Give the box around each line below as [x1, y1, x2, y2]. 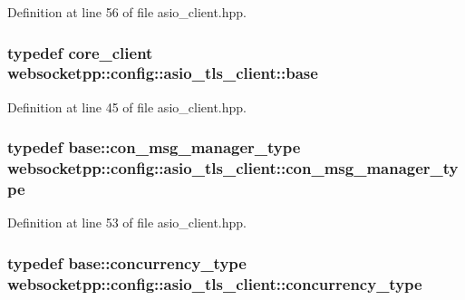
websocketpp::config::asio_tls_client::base [7, 62, 318, 84]
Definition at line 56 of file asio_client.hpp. [7, 3, 247, 21]
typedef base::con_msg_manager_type [7, 136, 301, 159]
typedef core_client [7, 41, 153, 63]
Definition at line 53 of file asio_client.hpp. [7, 213, 247, 232]
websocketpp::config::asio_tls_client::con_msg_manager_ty [7, 157, 459, 179]
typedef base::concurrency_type [7, 251, 247, 274]
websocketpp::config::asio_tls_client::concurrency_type [7, 272, 422, 295]
